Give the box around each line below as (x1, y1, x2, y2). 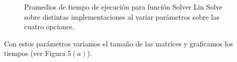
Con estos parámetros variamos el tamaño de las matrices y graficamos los (4, 38, 233, 48)
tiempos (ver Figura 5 (4, 48, 71, 58)
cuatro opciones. (24, 21, 74, 32)
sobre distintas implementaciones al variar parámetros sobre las (24, 11, 219, 22)
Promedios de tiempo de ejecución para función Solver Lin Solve (24, 2, 222, 12)
